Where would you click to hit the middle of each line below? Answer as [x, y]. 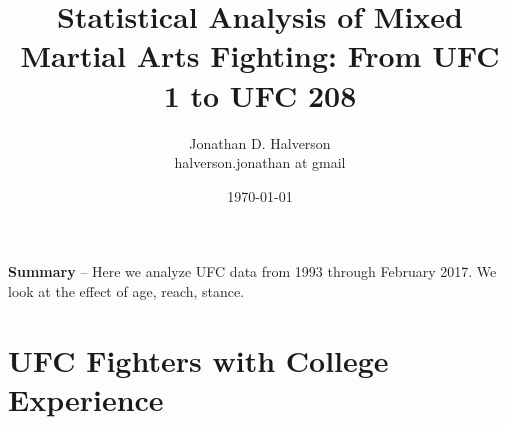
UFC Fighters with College [198, 359]
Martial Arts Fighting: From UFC [260, 55]
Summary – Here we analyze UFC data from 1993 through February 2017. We [252, 271]
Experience [86, 398]
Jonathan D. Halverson [260, 142]
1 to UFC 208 [260, 94]
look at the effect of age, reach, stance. [126, 290]
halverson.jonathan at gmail [260, 162]
